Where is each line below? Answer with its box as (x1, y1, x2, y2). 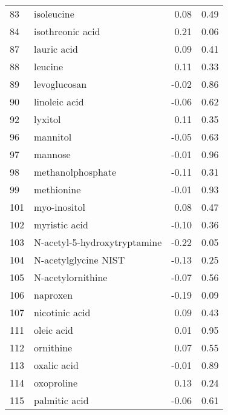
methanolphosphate (34, 165, 117, 179)
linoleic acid (34, 95, 84, 108)
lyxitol (34, 112, 61, 126)
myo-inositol (34, 200, 85, 214)
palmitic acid (34, 393, 89, 407)
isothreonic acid (34, 24, 100, 38)
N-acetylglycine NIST (34, 253, 125, 267)
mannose (34, 147, 71, 161)
